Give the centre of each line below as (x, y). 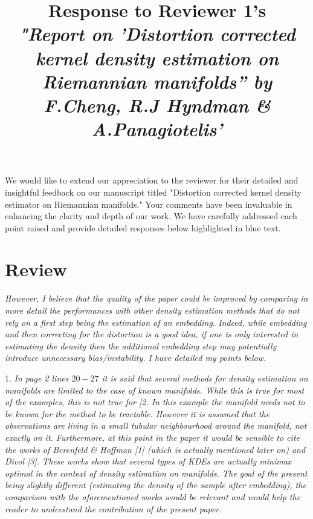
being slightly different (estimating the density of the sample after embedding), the (156, 485)
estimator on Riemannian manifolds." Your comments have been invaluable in (149, 204)
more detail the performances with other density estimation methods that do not (152, 310)
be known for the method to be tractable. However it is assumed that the (137, 413)
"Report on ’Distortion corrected (157, 34)
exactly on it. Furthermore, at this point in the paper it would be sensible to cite (152, 437)
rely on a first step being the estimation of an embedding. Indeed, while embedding (156, 322)
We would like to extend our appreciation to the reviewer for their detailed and (152, 180)
